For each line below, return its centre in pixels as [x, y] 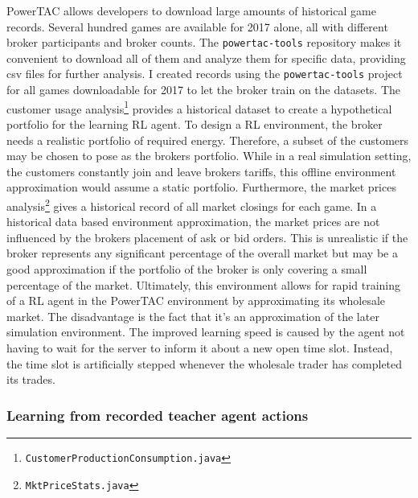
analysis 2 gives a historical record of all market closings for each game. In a [192, 204]
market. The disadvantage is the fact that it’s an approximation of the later [193, 316]
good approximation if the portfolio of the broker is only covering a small [187, 268]
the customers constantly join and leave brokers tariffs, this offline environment [201, 171]
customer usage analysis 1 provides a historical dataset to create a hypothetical [199, 107]
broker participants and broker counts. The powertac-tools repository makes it [204, 42]
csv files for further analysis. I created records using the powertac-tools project [205, 74]
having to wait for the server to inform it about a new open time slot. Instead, [200, 347]
